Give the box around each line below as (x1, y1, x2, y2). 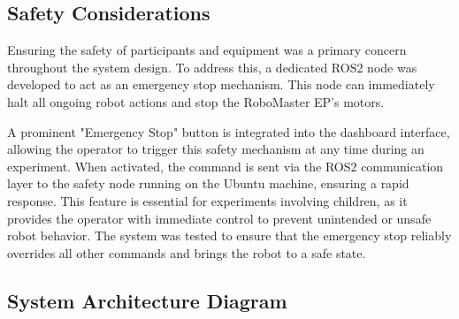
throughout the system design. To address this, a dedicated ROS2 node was (7, 57, 417, 76)
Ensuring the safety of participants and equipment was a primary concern (7, 41, 407, 59)
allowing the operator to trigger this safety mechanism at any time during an (7, 140, 425, 158)
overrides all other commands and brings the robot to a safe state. (7, 243, 366, 262)
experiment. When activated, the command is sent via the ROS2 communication (7, 156, 444, 175)
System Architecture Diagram (7, 286, 287, 314)
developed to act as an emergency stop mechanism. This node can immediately (7, 75, 435, 94)
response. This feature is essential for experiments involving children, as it (7, 191, 408, 209)
